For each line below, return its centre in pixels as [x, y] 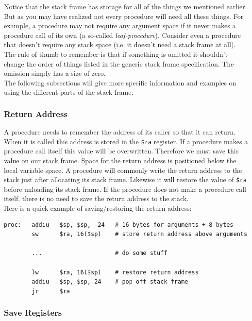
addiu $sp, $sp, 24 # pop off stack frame [110, 282]
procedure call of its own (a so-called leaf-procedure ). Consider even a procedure [122, 35]
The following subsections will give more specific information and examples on [120, 82]
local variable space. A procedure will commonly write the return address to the [123, 170]
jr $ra [51, 291]
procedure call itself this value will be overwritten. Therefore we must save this [121, 151]
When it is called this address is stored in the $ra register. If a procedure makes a [126, 141]
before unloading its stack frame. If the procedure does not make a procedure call [125, 189]
